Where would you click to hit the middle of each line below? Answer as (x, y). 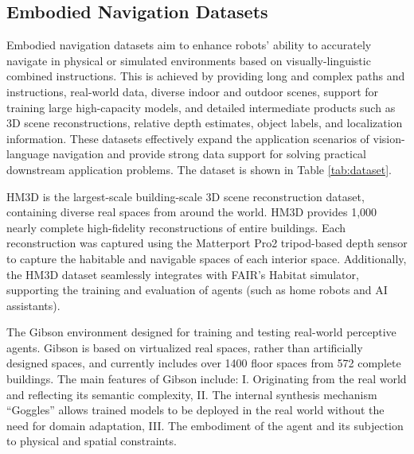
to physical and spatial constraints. (92, 441)
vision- (389, 138)
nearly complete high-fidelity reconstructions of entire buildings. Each (176, 227)
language (28, 154)
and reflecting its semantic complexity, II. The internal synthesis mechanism (192, 394)
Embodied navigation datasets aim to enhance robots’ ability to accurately (189, 45)
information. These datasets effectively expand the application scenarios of (188, 138)
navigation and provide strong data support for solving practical (210, 154)
